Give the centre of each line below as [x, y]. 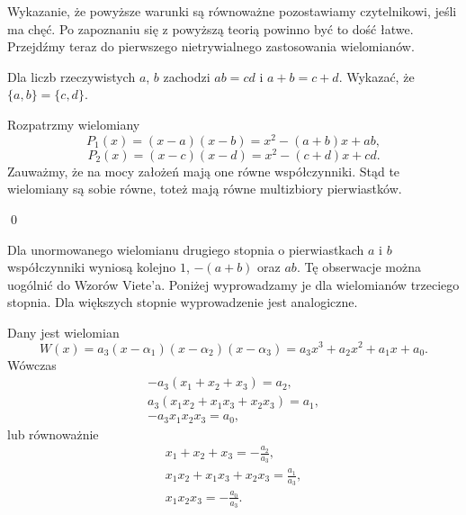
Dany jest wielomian [63, 332]
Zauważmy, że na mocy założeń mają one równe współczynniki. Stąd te [204, 171]
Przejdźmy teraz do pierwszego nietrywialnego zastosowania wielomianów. [211, 46]
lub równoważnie [53, 434]
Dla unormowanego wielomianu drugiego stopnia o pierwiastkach [186, 249]
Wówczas [32, 364]
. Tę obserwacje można [359, 267]
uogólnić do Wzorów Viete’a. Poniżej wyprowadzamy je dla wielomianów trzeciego [233, 284]
